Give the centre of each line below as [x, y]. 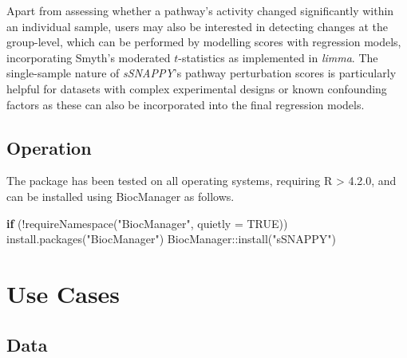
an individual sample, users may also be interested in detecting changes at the [198, 26]
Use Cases [63, 293]
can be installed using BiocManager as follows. [121, 196]
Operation [49, 147]
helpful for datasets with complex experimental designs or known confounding [197, 88]
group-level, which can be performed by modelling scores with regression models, [204, 42]
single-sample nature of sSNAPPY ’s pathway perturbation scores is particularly [202, 73]
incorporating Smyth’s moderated [89, 57]
